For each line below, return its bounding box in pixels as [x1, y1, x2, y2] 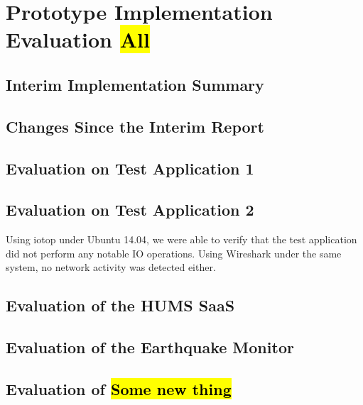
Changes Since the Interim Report [6, 115, 264, 137]
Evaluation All [6, 25, 150, 54]
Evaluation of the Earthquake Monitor [6, 336, 294, 358]
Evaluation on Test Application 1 [6, 157, 254, 179]
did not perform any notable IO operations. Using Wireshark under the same [6, 245, 342, 260]
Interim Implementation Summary [6, 73, 264, 95]
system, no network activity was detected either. [6, 260, 216, 274]
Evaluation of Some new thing [6, 377, 232, 399]
